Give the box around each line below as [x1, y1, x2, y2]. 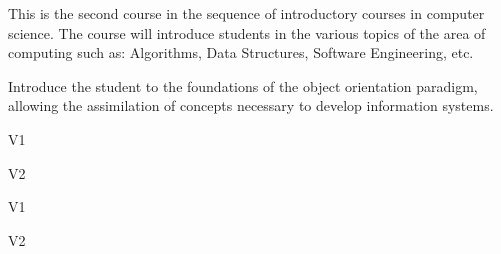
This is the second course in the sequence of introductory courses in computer [8, 3, 485, 23]
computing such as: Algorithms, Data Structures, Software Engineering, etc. [8, 42, 474, 63]
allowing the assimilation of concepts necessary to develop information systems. [8, 95, 494, 116]
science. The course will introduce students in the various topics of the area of [8, 22, 486, 43]
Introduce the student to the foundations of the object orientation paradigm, [8, 75, 478, 96]
